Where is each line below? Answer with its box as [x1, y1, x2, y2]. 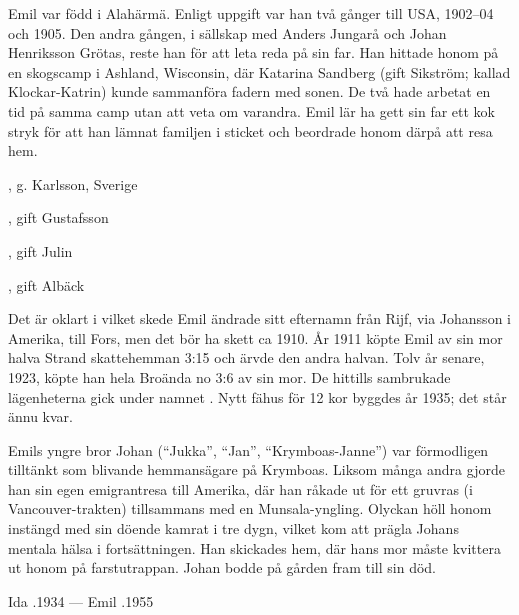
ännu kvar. [8, 406, 74, 427]
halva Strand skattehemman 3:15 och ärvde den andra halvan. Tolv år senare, [8, 347, 485, 368]
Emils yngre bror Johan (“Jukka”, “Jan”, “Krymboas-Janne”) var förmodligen [8, 439, 489, 460]
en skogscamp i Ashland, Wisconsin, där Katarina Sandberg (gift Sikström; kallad [8, 61, 511, 82]
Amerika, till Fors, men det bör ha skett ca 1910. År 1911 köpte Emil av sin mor [8, 327, 503, 348]
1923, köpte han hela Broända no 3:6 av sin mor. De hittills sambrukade [8, 366, 451, 387]
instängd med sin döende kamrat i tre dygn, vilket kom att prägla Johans [8, 518, 459, 539]
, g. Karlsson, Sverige [8, 173, 138, 194]
